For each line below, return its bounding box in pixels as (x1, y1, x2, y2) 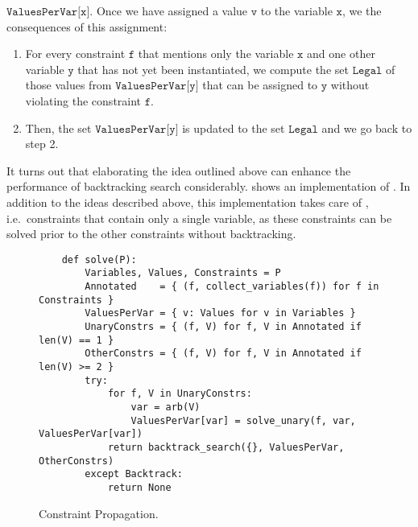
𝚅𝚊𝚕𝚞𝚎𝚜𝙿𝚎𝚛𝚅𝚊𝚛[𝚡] (6, 6, 90, 18)
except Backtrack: (85, 468, 183, 480)
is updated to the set (182, 119, 285, 136)
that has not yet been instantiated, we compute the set (77, 60, 349, 77)
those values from (25, 76, 112, 93)
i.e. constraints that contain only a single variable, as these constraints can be (6, 209, 392, 226)
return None (107, 481, 172, 493)
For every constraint (25, 45, 126, 62)
